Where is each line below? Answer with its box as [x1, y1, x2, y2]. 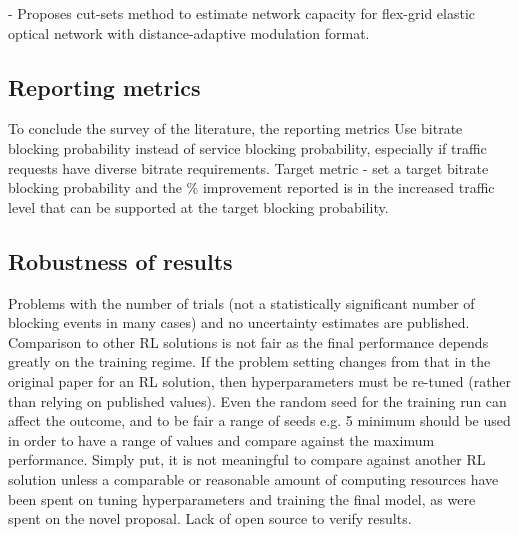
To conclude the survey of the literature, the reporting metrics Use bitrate [8, 118, 463, 139]
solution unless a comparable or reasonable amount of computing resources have [8, 468, 499, 489]
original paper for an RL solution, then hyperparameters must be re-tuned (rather [8, 370, 512, 391]
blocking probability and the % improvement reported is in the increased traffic [8, 177, 495, 198]
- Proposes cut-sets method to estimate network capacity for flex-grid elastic [8, 3, 476, 23]
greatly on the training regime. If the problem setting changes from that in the [8, 351, 491, 372]
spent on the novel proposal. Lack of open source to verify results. [8, 508, 412, 529]
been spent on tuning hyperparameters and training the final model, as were [8, 488, 476, 509]
